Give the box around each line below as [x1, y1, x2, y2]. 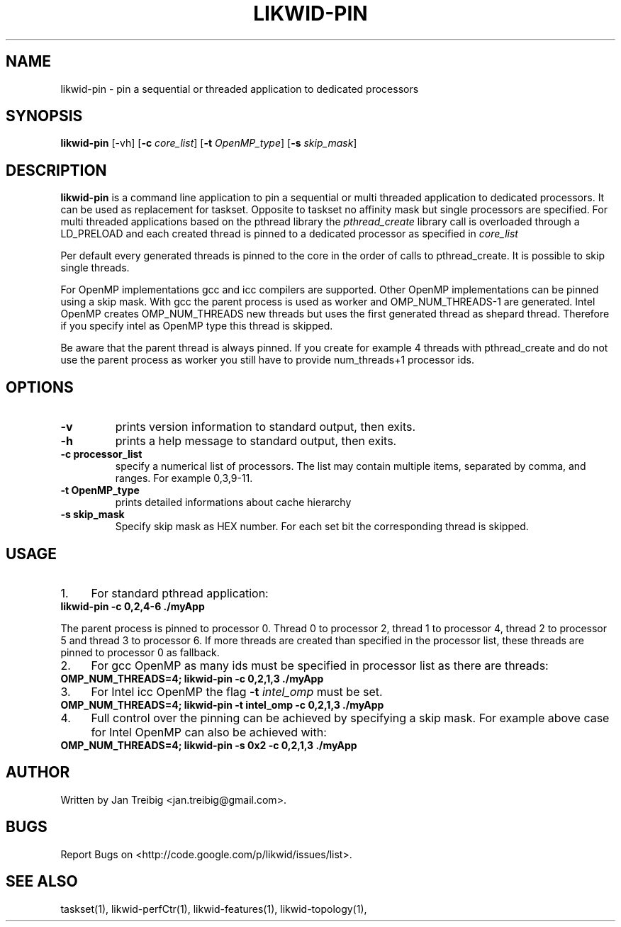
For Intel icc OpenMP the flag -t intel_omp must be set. [91, 684, 383, 699]
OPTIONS [6, 378, 74, 396]
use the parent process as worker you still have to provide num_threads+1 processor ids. [60, 354, 474, 366]
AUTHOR [6, 763, 70, 782]
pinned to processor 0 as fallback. [60, 646, 220, 658]
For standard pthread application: [91, 585, 269, 600]
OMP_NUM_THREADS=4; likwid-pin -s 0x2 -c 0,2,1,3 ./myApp [60, 738, 357, 751]
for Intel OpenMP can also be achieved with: [91, 724, 327, 739]
